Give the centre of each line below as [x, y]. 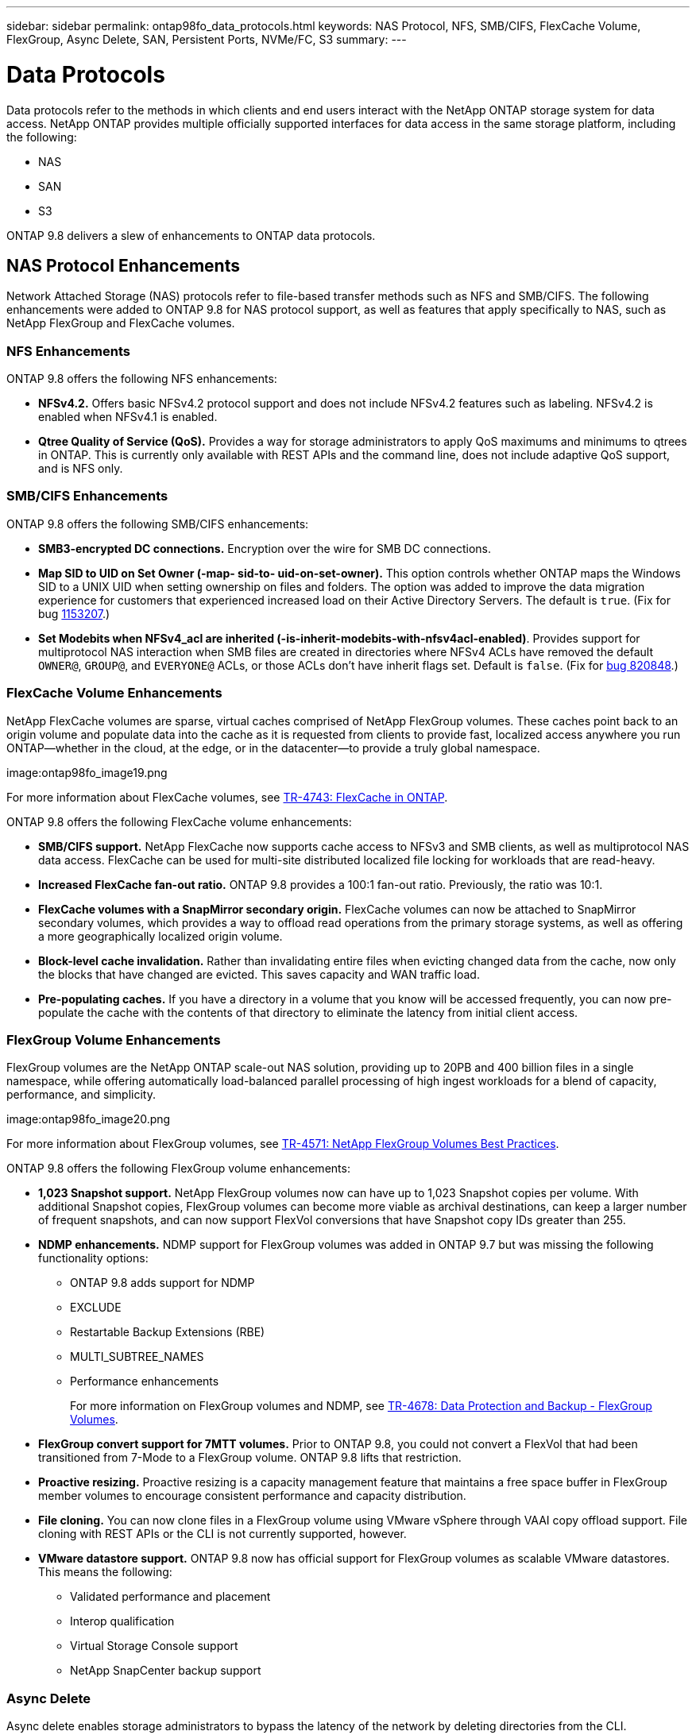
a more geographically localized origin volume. [160, 936]
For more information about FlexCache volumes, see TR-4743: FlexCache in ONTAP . [227, 797]
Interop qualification [122, 1621]
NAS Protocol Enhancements [123, 265]
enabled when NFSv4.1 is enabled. [128, 417]
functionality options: [93, 1258]
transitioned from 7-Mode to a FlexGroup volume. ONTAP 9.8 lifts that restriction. [250, 1458]
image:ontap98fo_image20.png [89, 1119]
